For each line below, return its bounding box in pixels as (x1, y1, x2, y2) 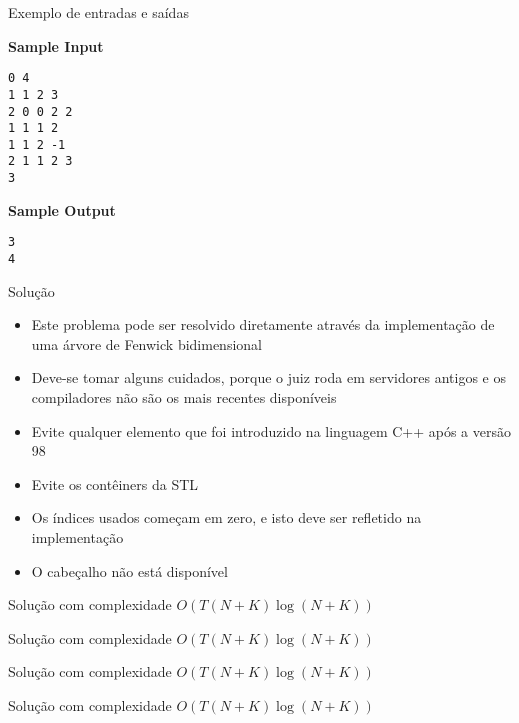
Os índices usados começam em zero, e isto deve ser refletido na (31, 507, 422, 528)
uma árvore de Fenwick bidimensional (31, 333, 262, 354)
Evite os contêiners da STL (31, 473, 199, 494)
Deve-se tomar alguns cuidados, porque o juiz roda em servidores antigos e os (31, 367, 506, 388)
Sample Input (8, 35, 104, 56)
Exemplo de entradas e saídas (8, 2, 189, 22)
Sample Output (8, 199, 116, 220)
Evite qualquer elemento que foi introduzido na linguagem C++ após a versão (31, 420, 512, 441)
